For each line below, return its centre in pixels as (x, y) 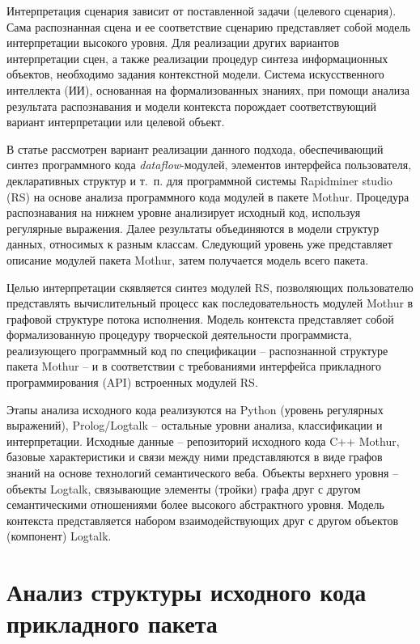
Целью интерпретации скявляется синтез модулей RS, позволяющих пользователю (210, 287)
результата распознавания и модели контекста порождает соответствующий (191, 106)
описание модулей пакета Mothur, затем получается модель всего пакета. (188, 259)
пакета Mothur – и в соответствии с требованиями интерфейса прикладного (194, 366)
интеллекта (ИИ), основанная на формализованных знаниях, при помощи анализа (208, 89)
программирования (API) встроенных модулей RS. (132, 382)
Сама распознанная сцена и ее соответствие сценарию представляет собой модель (208, 26)
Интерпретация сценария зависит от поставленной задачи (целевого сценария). (202, 11)
